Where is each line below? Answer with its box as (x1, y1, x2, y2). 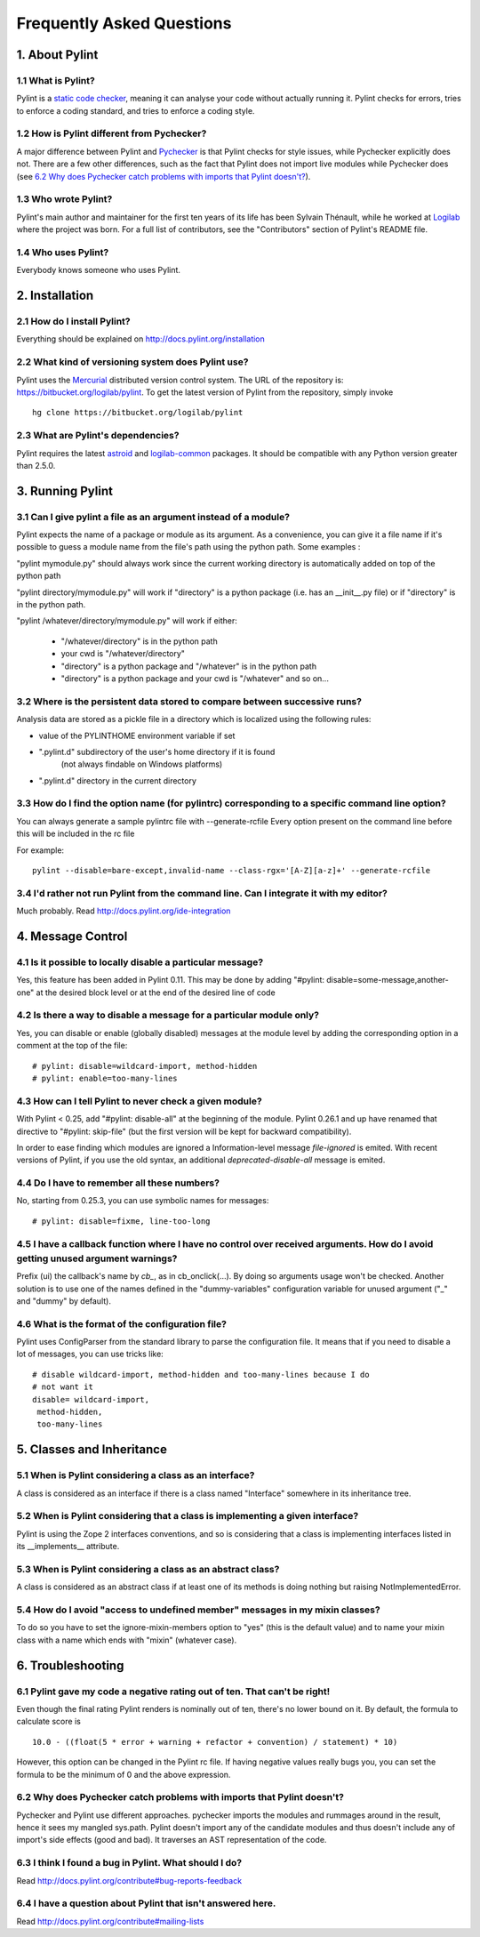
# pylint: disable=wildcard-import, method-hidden (32, 1061, 258, 1071)
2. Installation (16, 288, 94, 303)
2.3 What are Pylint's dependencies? (16, 430, 180, 442)
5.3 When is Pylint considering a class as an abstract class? (16, 1563, 280, 1575)
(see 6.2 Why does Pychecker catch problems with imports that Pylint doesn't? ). (16, 171, 311, 181)
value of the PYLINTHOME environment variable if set (38, 730, 236, 741)
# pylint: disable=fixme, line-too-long (32, 1216, 211, 1226)
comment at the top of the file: (16, 1041, 128, 1051)
